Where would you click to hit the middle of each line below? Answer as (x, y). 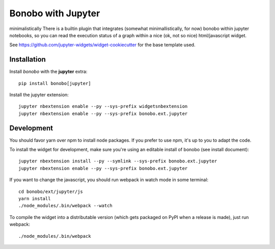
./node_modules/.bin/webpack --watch (66, 206)
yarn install (35, 199)
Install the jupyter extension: (39, 95)
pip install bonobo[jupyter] (55, 83)
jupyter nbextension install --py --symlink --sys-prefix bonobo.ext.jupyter (118, 161)
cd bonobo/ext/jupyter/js (51, 191)
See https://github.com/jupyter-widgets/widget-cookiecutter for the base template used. (102, 45)
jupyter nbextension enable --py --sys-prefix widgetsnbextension (103, 106)
